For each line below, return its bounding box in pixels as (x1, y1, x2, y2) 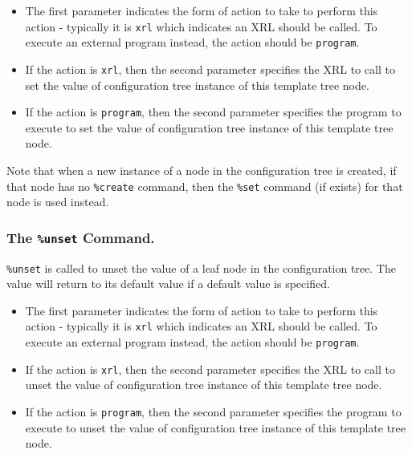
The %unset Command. (6, 227, 155, 247)
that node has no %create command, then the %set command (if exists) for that (6, 177, 403, 194)
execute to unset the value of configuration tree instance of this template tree (25, 419, 406, 436)
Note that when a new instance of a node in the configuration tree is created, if (6, 162, 397, 178)
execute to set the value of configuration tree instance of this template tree (25, 119, 394, 136)
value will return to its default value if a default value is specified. (6, 275, 330, 292)
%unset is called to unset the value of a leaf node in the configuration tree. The (6, 259, 396, 276)
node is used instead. (6, 193, 109, 210)
